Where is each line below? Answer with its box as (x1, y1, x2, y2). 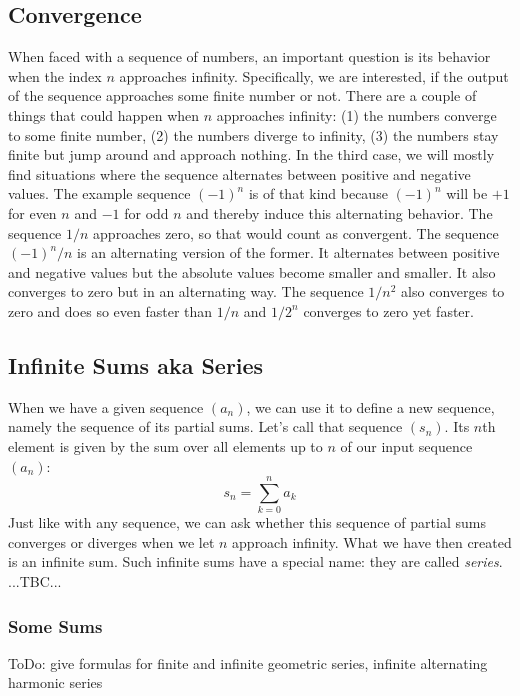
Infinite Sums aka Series (8, 349, 264, 380)
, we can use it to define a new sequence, (246, 396, 495, 417)
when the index (8, 65, 102, 86)
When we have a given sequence (8, 396, 204, 417)
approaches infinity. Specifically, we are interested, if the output (119, 65, 509, 86)
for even (8, 202, 57, 223)
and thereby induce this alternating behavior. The (186, 202, 493, 223)
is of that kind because (248, 183, 388, 204)
